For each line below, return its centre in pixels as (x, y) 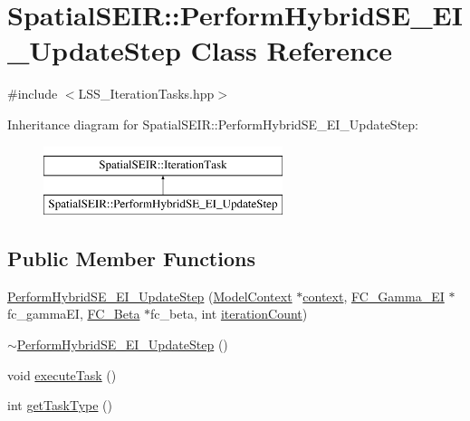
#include (33, 94)
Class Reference (291, 50)
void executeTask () (62, 374)
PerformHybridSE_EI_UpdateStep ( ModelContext (150, 296)
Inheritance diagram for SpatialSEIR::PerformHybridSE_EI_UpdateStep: (213, 124)
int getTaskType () (60, 405)
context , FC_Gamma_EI (374, 296)
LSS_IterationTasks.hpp (146, 94)
